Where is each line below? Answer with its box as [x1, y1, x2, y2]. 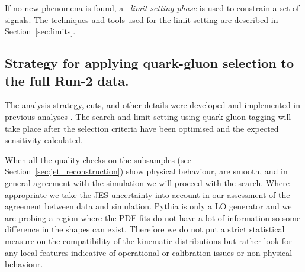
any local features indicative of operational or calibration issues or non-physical [5, 246, 293, 258]
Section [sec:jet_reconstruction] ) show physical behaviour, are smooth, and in [5, 165, 288, 177]
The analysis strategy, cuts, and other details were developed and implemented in [5, 99, 301, 111]
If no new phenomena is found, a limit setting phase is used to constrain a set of [5, 2, 300, 14]
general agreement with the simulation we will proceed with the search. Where [5, 176, 290, 189]
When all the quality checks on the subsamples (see [5, 153, 191, 166]
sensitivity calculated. [5, 134, 83, 146]
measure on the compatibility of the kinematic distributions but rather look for [5, 234, 292, 247]
